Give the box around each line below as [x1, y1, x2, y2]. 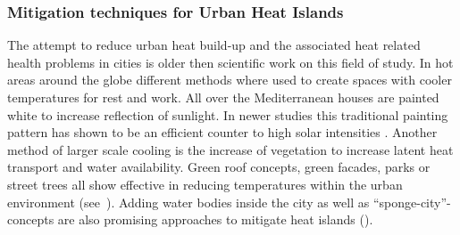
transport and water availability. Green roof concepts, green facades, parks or [7, 158, 431, 176]
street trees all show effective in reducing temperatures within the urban [7, 174, 403, 193]
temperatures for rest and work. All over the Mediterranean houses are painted [7, 88, 439, 106]
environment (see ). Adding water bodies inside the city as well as [7, 192, 370, 211]
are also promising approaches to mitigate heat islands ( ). [57, 210, 373, 229]
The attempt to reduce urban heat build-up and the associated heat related [7, 36, 421, 54]
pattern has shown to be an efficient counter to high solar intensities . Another [7, 123, 438, 142]
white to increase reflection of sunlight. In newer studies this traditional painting [7, 105, 448, 124]
